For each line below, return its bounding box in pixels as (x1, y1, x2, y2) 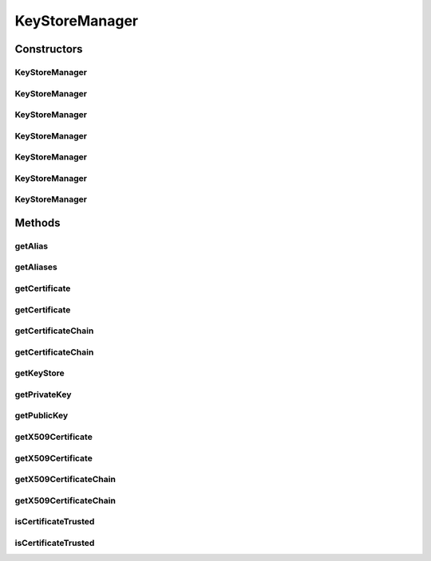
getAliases (14, 261, 57, 273)
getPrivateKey (14, 389, 72, 400)
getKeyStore (14, 367, 65, 379)
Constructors (14, 42, 83, 56)
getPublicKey (14, 410, 69, 422)
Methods (14, 216, 61, 229)
